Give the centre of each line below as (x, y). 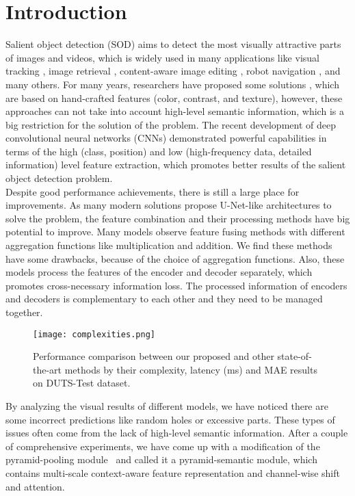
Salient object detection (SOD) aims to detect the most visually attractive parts (173, 44)
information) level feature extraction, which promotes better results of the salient (176, 165)
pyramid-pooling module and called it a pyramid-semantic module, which (161, 459)
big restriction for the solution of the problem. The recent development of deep (171, 124)
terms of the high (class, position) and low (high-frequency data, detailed (159, 151)
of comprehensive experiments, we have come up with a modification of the (163, 446)
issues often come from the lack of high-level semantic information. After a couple (177, 433)
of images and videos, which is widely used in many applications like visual (162, 57)
